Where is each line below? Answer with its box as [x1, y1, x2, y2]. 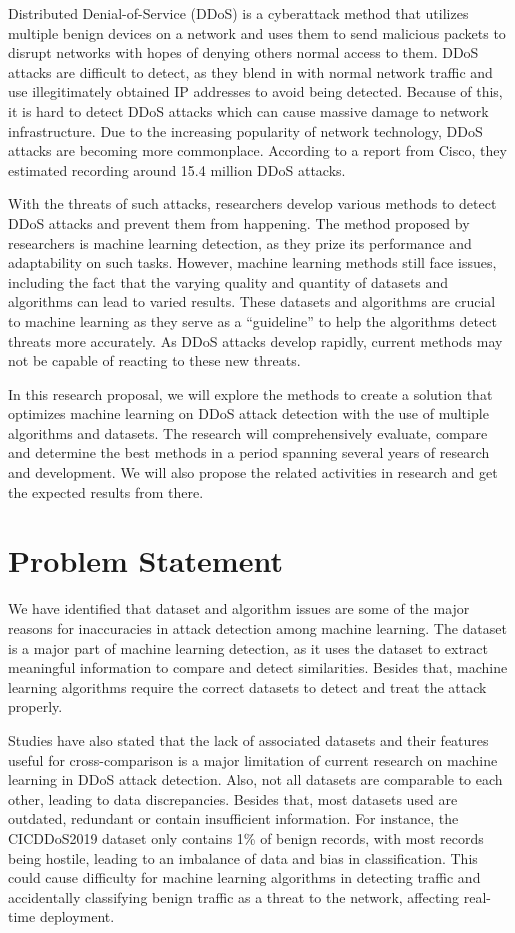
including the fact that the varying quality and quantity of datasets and [8, 271, 449, 292]
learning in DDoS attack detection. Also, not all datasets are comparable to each [8, 769, 503, 790]
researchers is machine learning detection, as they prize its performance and [8, 232, 472, 253]
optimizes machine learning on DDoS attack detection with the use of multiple [8, 403, 489, 424]
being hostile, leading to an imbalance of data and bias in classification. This [8, 847, 478, 868]
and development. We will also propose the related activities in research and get [8, 462, 498, 483]
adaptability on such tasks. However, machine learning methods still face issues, [8, 252, 497, 273]
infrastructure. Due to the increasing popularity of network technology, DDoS [8, 120, 483, 141]
